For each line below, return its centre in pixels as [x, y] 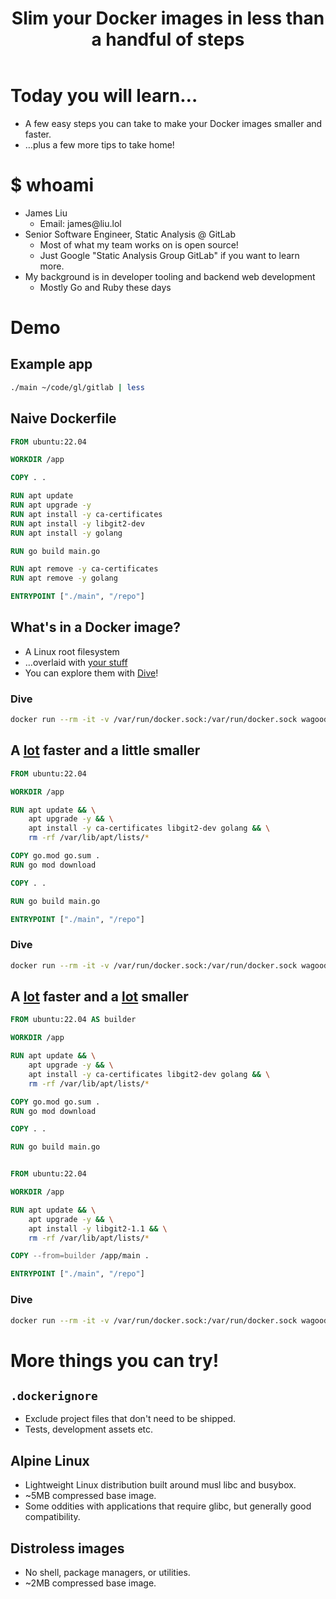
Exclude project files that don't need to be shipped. [130, 1419]
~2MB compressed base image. [90, 1583]
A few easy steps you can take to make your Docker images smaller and [173, 123]
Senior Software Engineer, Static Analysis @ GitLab [130, 234]
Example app [51, 364]
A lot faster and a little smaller [105, 750]
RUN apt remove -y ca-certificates [84, 569]
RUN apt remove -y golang [64, 578]
